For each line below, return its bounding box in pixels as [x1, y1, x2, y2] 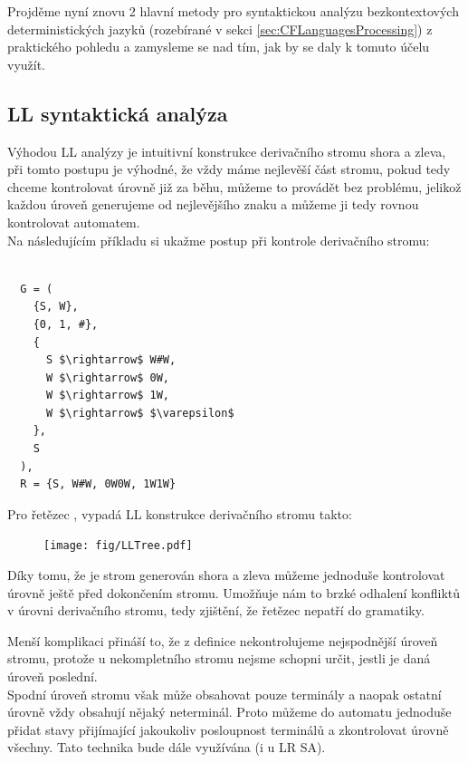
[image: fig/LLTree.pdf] [43, 539, 193, 553]
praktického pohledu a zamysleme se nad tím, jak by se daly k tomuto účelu [7, 37, 430, 56]
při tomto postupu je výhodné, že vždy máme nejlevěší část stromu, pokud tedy [7, 159, 451, 179]
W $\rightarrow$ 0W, [45, 371, 169, 384]
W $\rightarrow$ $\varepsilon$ [45, 406, 234, 420]
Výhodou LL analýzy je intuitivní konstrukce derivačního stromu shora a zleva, [7, 141, 446, 160]
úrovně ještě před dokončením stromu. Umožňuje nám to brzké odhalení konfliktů [7, 583, 461, 602]
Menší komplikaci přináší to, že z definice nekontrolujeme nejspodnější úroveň [7, 631, 438, 650]
